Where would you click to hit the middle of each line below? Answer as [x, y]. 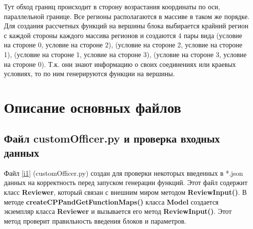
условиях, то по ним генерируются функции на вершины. [89, 73]
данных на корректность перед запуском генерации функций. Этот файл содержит [126, 182]
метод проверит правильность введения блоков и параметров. [95, 220]
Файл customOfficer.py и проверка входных [112, 138]
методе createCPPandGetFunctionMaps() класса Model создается [111, 201]
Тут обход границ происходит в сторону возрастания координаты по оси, [112, 6]
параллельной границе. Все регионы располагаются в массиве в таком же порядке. [127, 16]
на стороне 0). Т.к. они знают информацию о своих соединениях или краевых [120, 64]
